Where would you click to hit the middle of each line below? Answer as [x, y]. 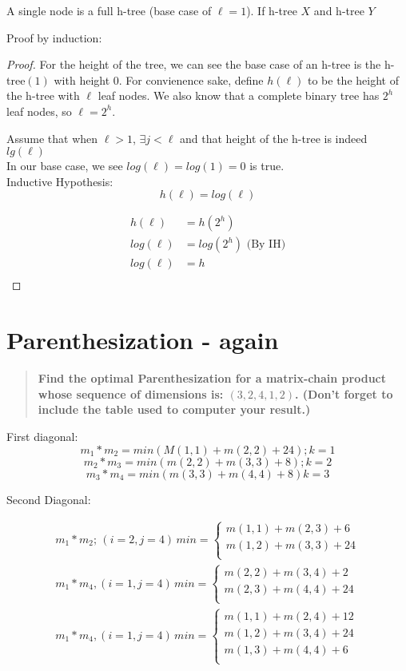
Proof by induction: [54, 37]
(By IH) [266, 245]
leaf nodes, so [39, 111]
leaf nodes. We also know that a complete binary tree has [239, 95]
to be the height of [353, 79]
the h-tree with [43, 95]
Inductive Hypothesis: [60, 181]
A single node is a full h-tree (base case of [109, 10]
